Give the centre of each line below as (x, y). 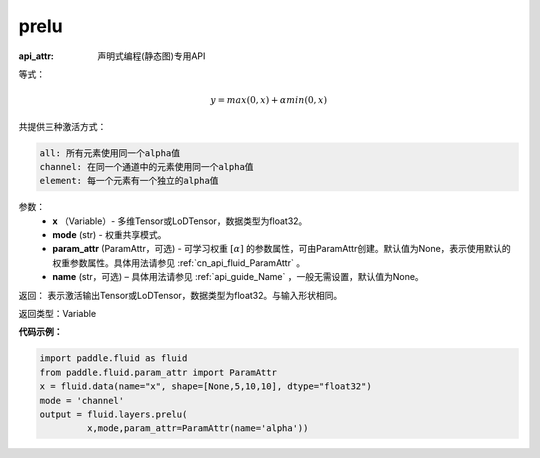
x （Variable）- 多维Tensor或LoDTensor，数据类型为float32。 (180, 221)
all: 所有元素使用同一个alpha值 (109, 153)
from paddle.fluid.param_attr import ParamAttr (158, 372)
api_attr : (36, 56)
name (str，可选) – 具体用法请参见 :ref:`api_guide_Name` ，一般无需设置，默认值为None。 (238, 277)
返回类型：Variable (57, 313)
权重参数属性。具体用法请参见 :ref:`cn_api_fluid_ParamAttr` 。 (178, 262)
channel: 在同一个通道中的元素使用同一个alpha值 (146, 166)
